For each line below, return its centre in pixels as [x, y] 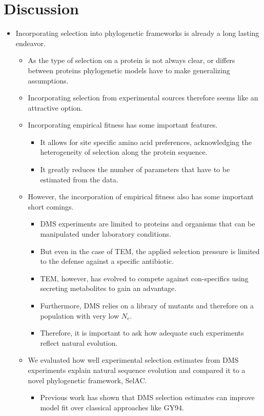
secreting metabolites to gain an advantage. [108, 288]
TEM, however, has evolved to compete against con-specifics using [144, 278]
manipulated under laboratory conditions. [106, 234]
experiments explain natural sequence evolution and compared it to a [137, 370]
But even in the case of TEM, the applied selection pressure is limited [150, 251]
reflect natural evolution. [79, 342]
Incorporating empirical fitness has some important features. [123, 125]
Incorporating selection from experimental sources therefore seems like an [143, 98]
